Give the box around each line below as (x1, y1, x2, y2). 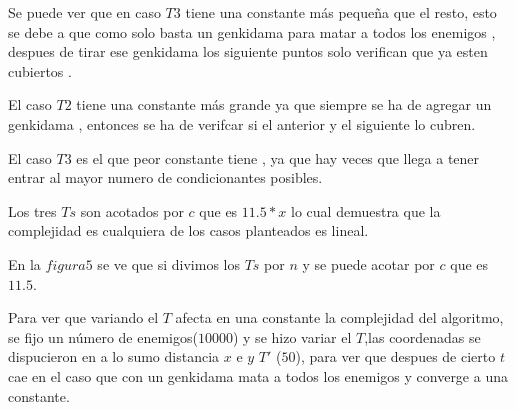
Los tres (8, 200, 57, 221)
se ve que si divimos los (97, 253, 240, 274)
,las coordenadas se (364, 326, 481, 347)
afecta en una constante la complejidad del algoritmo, (175, 307, 504, 328)
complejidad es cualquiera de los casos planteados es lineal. (8, 220, 369, 241)
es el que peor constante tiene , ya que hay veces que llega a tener (76, 147, 480, 168)
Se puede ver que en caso (8, 2, 161, 22)
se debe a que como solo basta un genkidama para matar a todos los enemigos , (8, 21, 496, 42)
